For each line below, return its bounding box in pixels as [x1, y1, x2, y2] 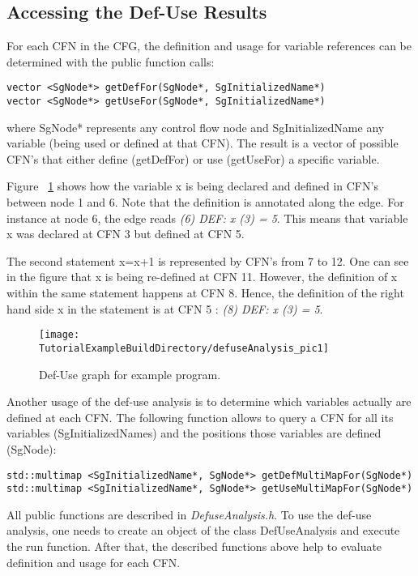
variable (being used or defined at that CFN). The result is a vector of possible [6, 134, 399, 151]
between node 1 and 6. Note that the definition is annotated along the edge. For [6, 194, 404, 211]
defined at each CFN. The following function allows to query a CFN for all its [6, 408, 394, 425]
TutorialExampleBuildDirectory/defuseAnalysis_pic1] [39, 342, 329, 354]
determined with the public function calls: [6, 53, 215, 70]
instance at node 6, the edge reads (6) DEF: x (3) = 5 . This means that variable [6, 209, 408, 226]
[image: [39, 329, 80, 341]
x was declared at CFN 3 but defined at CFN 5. [6, 225, 245, 242]
